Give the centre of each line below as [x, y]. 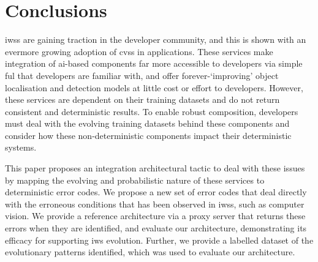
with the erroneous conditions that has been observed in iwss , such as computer [155, 204]
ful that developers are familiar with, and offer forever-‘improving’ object [142, 75]
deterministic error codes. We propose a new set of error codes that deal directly [156, 192]
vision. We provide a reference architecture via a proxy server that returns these [155, 216]
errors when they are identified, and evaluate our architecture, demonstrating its [156, 228]
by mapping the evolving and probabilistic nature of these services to [135, 180]
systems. [21, 147]
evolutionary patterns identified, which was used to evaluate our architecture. [150, 252]
